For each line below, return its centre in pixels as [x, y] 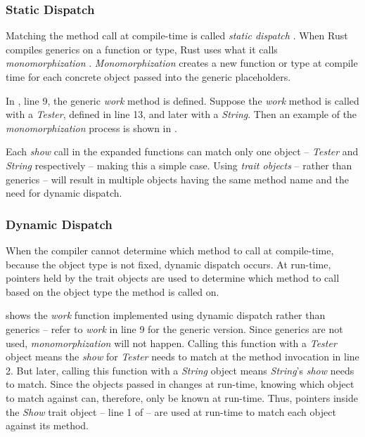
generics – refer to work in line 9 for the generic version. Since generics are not [174, 328]
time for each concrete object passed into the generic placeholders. [148, 77]
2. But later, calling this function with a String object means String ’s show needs [180, 370]
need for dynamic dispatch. [64, 193]
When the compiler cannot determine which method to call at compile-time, [170, 250]
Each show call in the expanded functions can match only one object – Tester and [182, 151]
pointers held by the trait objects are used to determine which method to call [173, 278]
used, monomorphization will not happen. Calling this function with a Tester [171, 343]
